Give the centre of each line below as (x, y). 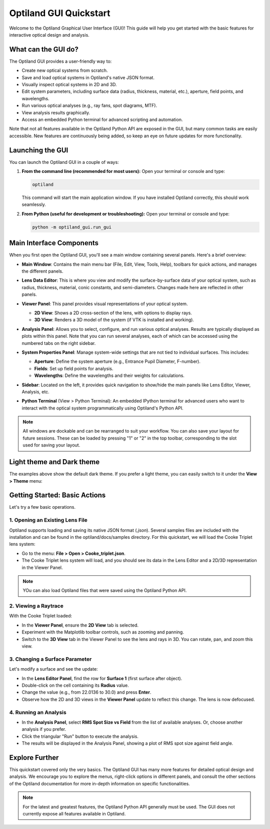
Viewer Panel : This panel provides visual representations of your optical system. (105, 304)
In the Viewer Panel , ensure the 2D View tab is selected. (80, 625)
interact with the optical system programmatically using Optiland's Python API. (102, 408)
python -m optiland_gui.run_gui (72, 227)
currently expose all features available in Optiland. (74, 813)
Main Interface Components (54, 243)
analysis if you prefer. (44, 729)
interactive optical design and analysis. (49, 35)
